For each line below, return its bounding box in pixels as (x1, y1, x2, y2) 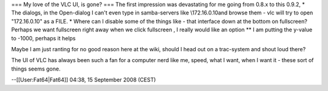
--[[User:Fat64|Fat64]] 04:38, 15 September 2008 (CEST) (11, 76, 156, 84)
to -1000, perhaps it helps (11, 34, 76, 42)
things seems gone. (11, 65, 61, 72)
